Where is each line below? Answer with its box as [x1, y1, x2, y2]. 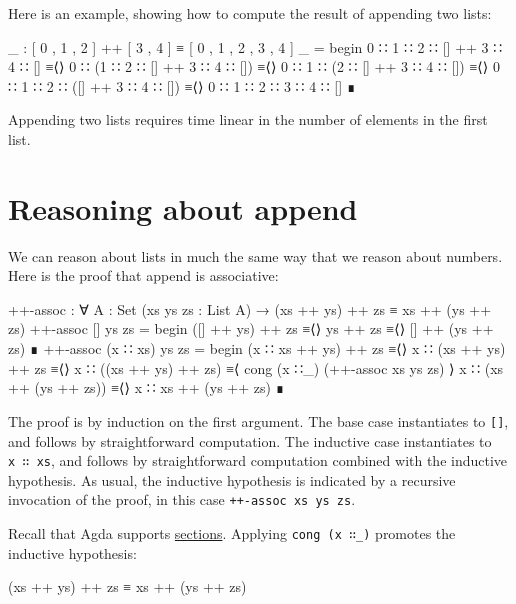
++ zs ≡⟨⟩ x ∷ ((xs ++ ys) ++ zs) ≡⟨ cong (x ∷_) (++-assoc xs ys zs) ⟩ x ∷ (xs [8, 357, 504, 378]
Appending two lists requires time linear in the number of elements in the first [8, 109, 488, 130]
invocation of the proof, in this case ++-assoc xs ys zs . [8, 489, 356, 510]
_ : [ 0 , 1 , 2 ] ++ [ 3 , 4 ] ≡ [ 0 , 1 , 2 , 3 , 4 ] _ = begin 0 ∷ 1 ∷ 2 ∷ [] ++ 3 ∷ [8, 36, 503, 57]
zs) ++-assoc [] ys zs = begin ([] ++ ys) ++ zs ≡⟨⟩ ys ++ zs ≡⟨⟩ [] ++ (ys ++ [8, 318, 494, 339]
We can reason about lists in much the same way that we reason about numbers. [8, 245, 503, 266]
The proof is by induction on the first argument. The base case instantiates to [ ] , [8, 410, 509, 431]
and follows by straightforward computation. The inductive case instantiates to [8, 430, 492, 451]
